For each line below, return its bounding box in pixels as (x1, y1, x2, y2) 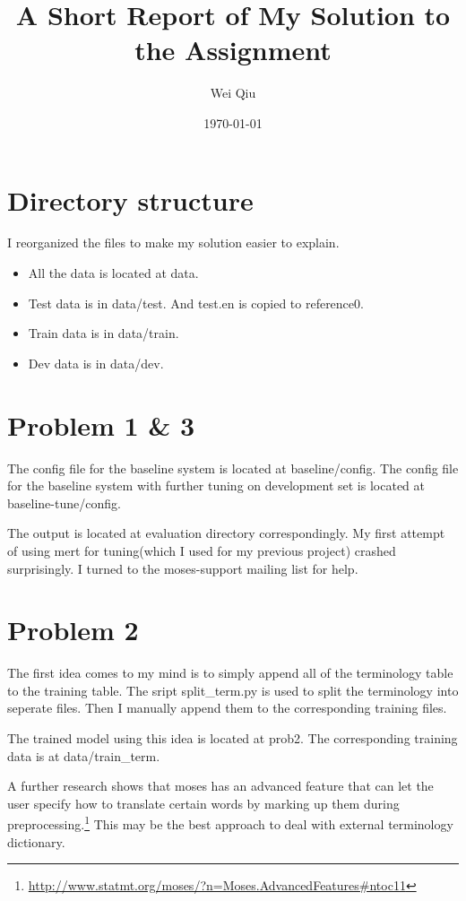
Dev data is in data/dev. (28, 353, 164, 372)
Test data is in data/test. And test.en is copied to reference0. (28, 293, 364, 312)
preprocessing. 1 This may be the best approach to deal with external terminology (7, 812, 453, 834)
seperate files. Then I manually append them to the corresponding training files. (7, 698, 447, 717)
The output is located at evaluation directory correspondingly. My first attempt (7, 524, 445, 542)
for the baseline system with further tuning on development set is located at (7, 476, 425, 495)
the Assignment (134, 31, 332, 68)
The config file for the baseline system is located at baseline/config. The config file (7, 458, 459, 477)
